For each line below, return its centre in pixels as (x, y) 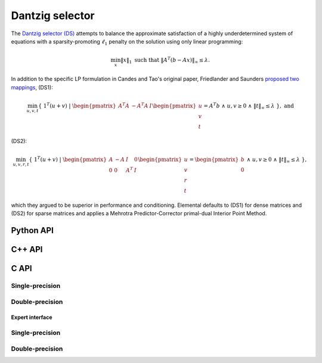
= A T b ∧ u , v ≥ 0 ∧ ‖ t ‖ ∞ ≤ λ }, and (249, 106)
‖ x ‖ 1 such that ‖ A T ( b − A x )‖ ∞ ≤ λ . (165, 60)
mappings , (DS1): (32, 87)
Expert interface (32, 317)
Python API (32, 230)
